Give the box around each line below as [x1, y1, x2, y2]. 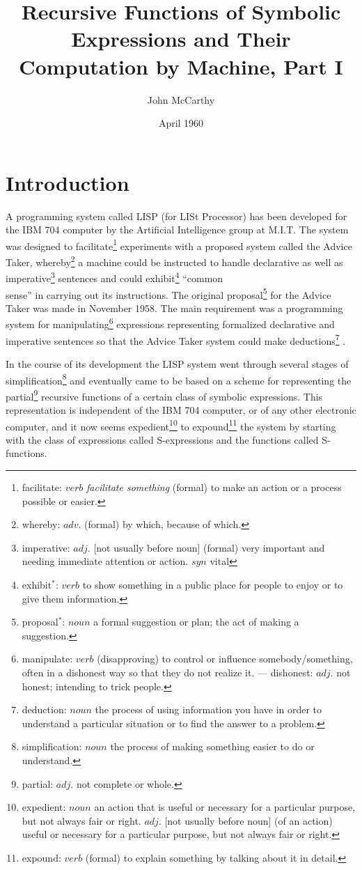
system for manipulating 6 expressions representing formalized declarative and [6, 315, 335, 332]
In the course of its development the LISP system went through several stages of [6, 356, 349, 371]
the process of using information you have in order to [95, 702, 322, 717]
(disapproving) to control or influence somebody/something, [97, 651, 353, 666]
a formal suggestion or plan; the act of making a [93, 614, 299, 629]
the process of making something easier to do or [110, 739, 315, 754]
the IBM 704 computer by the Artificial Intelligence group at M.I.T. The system [6, 222, 349, 237]
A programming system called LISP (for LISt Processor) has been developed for [6, 208, 347, 223]
